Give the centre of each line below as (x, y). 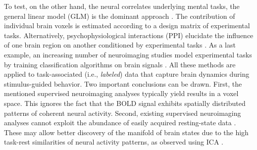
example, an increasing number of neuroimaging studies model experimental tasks (128, 54)
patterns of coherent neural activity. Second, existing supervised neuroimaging (123, 113)
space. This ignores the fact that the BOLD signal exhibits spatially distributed (125, 103)
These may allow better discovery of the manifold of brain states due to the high (126, 132)
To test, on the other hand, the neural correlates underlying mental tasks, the (122, 6)
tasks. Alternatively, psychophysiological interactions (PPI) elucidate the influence (129, 35)
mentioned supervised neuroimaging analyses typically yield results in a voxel (121, 93)
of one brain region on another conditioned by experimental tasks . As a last (120, 45)
